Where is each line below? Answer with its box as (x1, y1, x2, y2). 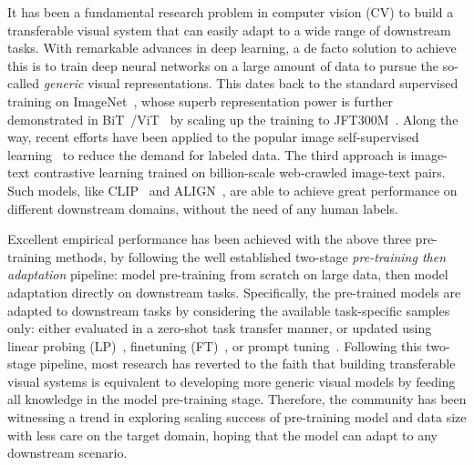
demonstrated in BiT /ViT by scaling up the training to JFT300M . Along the (7, 109, 459, 128)
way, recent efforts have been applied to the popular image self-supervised (7, 127, 419, 147)
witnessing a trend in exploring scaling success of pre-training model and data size (7, 408, 467, 427)
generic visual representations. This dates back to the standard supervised (43, 74, 459, 93)
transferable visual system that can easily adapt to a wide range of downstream (7, 20, 451, 39)
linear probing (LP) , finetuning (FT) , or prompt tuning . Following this (7, 336, 422, 355)
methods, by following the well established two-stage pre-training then (55, 247, 447, 266)
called (7, 74, 39, 93)
